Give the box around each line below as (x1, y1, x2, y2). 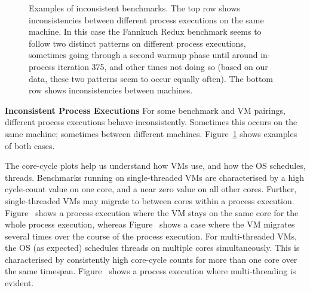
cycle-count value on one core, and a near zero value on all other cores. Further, (5, 183, 297, 195)
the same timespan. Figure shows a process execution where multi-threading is (5, 265, 296, 277)
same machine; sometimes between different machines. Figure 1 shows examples (5, 127, 297, 140)
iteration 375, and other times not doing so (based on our (57, 60, 268, 72)
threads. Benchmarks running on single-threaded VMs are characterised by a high (5, 171, 304, 183)
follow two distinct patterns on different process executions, (29, 37, 246, 49)
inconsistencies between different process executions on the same (29, 13, 264, 26)
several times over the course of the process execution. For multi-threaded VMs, (5, 229, 297, 242)
